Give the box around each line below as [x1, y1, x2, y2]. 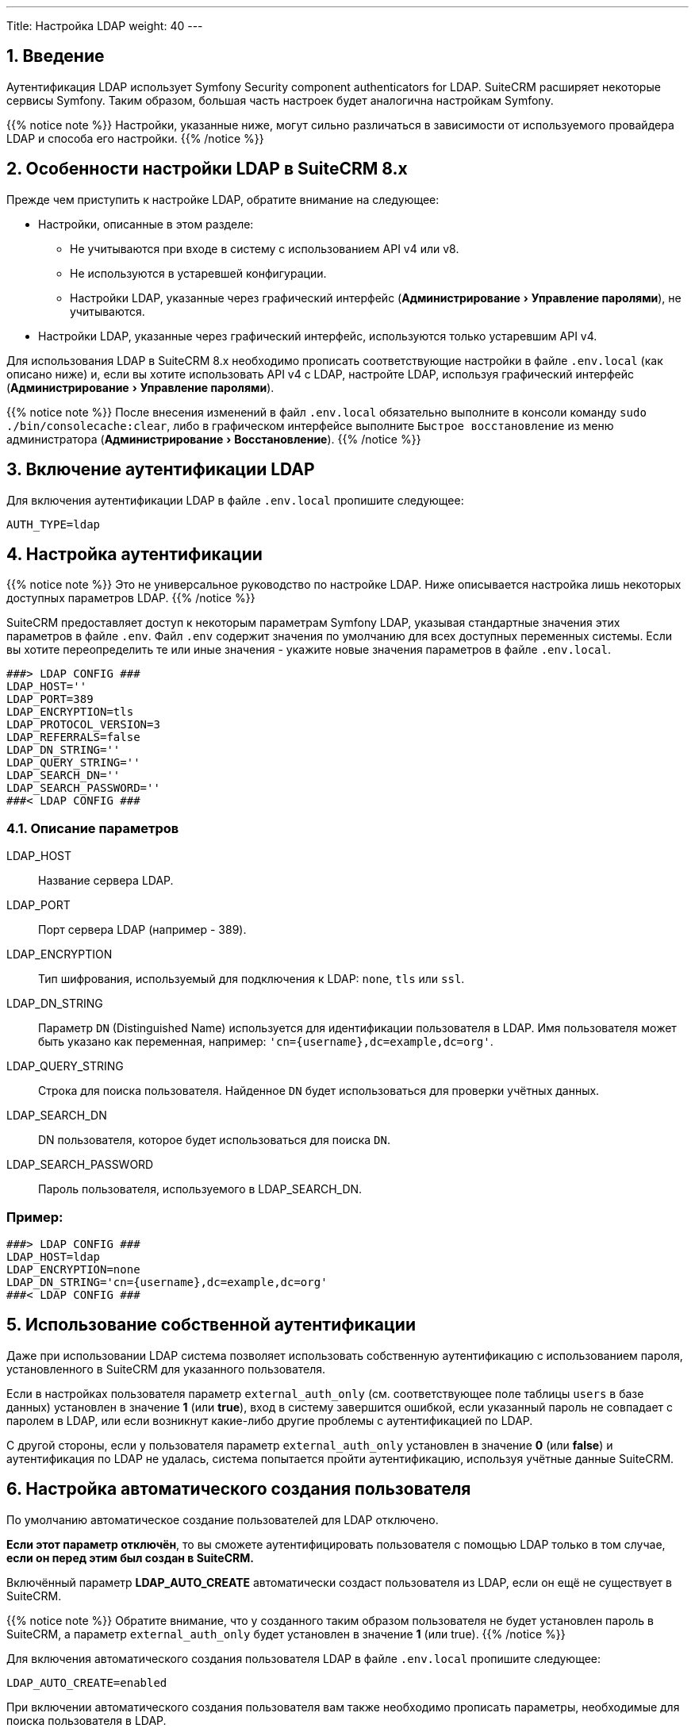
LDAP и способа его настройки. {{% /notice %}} [6, 131, 264, 145]
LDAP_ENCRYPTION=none [6, 1262, 140, 1276]
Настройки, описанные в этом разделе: [38, 217, 254, 231]
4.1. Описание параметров [6, 820, 179, 836]
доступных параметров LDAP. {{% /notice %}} [6, 591, 255, 605]
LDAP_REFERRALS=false [6, 731, 140, 744]
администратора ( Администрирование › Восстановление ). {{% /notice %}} [6, 432, 421, 446]
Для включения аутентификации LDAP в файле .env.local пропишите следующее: [6, 493, 464, 507]
